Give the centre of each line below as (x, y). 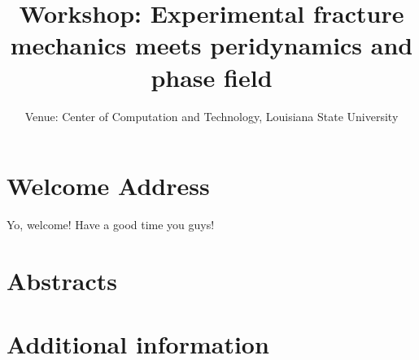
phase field (212, 77)
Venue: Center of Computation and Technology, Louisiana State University (212, 116)
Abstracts (62, 280)
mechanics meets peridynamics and (212, 45)
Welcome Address (108, 186)
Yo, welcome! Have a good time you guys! (111, 225)
